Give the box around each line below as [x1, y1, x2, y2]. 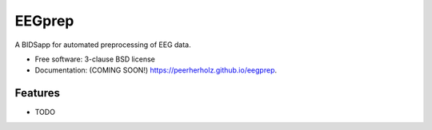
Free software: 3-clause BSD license [34, 54, 155, 64]
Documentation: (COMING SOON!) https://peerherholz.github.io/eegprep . [34, 65, 278, 75]
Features [14, 86, 60, 100]
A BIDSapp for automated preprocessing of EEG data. [14, 40, 191, 49]
